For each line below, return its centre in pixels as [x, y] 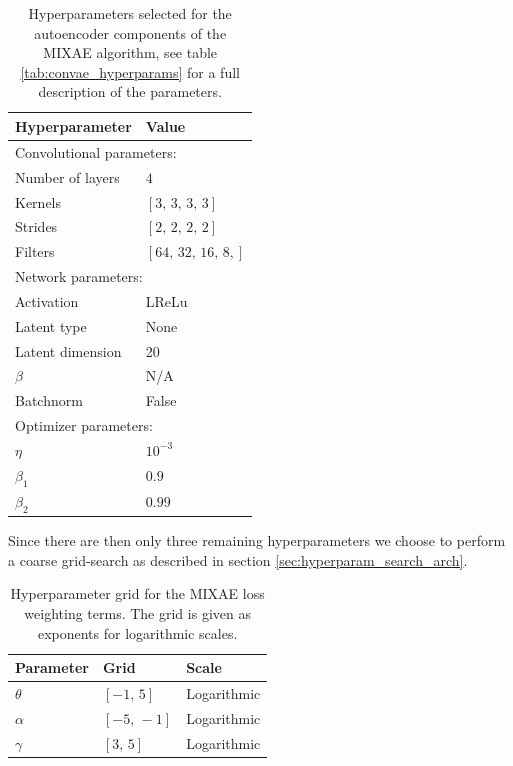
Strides [36, 226]
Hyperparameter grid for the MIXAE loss [137, 593]
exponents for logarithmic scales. [137, 632]
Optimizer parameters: [84, 425]
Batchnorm [49, 400]
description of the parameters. [130, 91]
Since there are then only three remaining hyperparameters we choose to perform [257, 540]
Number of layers [67, 176]
